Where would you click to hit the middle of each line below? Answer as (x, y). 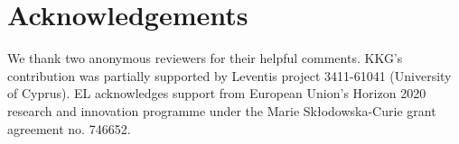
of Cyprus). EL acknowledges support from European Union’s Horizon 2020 (217, 93)
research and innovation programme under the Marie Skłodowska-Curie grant (222, 110)
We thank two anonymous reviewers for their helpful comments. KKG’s (205, 58)
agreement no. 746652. (69, 128)
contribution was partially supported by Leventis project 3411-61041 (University (229, 75)
